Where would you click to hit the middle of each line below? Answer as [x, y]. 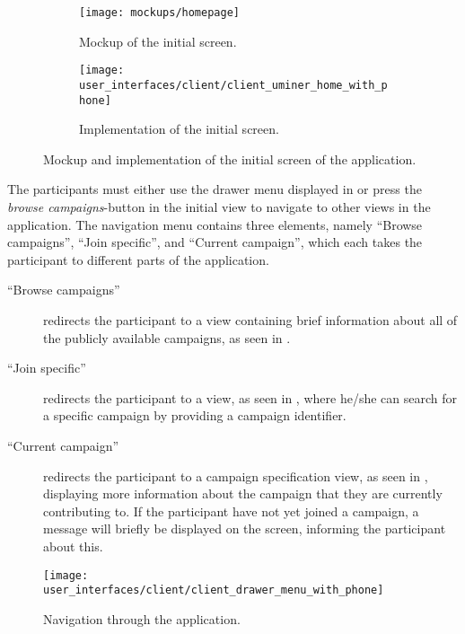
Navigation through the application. [142, 618]
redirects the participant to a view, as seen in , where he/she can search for [250, 397]
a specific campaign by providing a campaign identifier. [195, 415]
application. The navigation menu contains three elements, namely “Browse [215, 224]
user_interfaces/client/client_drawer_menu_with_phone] [214, 590]
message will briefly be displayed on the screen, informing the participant [245, 528]
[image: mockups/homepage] [159, 13]
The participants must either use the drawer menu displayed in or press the [215, 189]
